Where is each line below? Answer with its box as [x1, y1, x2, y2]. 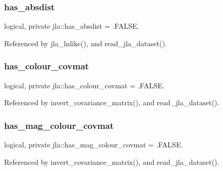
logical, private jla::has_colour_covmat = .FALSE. [4, 80, 165, 90]
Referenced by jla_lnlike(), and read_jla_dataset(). [4, 37, 167, 48]
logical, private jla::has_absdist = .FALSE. [4, 21, 139, 31]
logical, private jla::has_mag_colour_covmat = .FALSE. [4, 139, 183, 150]
